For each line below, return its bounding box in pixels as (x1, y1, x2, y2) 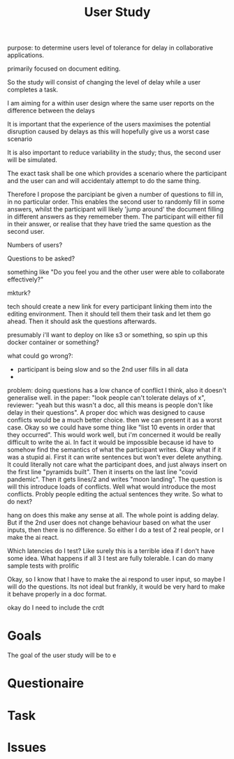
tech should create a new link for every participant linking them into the (7, 302, 212, 311)
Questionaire (7, 675, 85, 691)
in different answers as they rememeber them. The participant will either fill (7, 212, 224, 221)
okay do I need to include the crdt (7, 603, 105, 612)
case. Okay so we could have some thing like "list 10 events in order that (7, 423, 215, 432)
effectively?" (7, 275, 44, 283)
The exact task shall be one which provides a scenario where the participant (7, 169, 227, 178)
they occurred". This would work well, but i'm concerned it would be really (7, 431, 221, 439)
